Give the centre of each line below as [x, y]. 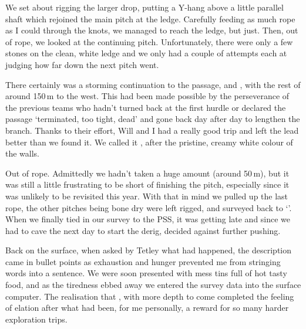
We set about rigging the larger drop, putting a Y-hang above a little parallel [144, 7]
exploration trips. [36, 319]
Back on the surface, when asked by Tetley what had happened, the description [149, 250]
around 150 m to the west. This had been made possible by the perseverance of [147, 96]
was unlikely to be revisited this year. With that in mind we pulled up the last [147, 196]
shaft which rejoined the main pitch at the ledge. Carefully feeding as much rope [150, 18]
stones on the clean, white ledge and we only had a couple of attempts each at [146, 53]
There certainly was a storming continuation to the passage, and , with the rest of [153, 84]
